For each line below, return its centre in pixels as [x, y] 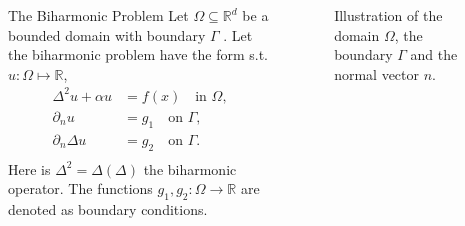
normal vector [376, 73]
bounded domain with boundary [107, 34]
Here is [29, 168]
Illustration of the [388, 15]
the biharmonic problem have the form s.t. [138, 54]
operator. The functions [80, 188]
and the [434, 54]
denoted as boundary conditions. [108, 208]
